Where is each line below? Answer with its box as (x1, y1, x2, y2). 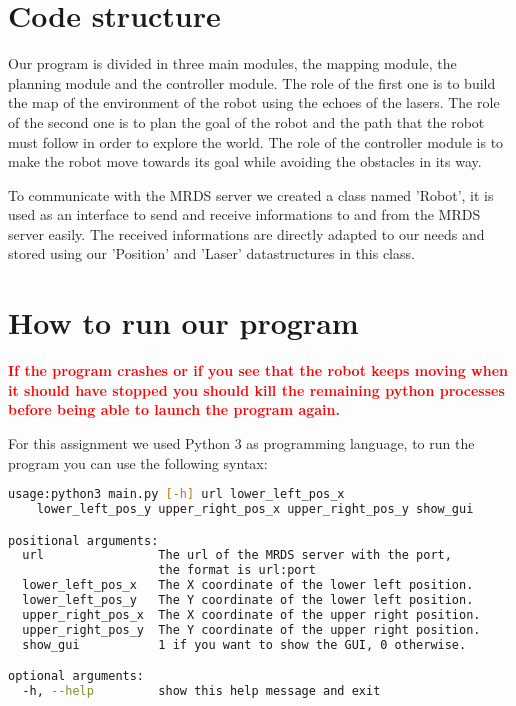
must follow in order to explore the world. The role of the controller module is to (8, 131, 504, 152)
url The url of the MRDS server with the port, (22, 548, 452, 563)
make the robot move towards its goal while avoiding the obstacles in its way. (8, 151, 482, 172)
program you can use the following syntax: (8, 452, 268, 473)
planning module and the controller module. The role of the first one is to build (8, 72, 496, 93)
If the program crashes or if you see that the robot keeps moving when (8, 360, 508, 381)
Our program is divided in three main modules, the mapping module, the (8, 53, 457, 74)
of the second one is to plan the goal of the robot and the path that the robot (8, 111, 485, 132)
